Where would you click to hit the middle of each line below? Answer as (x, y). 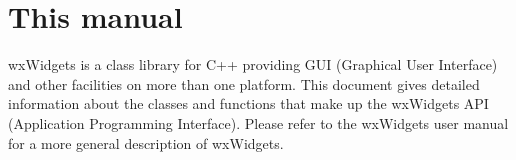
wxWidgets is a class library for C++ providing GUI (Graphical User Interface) (253, 64)
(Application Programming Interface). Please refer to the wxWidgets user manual (258, 122)
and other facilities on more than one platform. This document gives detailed (244, 83)
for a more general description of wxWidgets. (146, 142)
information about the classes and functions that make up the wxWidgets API (248, 103)
